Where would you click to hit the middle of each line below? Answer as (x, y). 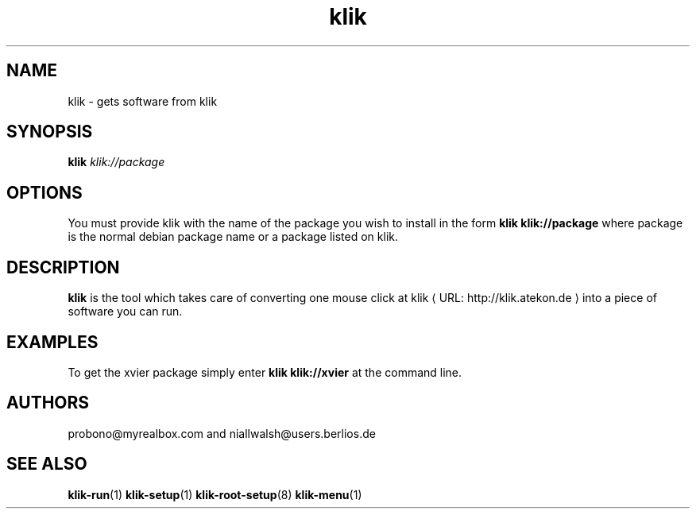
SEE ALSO (47, 464)
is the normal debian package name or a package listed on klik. (233, 237)
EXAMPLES (52, 342)
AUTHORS (48, 403)
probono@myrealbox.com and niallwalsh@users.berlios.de (222, 433)
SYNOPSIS (50, 132)
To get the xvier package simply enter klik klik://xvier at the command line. (265, 372)
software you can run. (125, 312)
